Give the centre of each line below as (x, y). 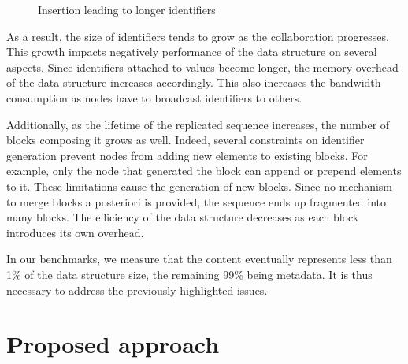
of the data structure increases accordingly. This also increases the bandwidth (194, 82)
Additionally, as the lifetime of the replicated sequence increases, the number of (198, 124)
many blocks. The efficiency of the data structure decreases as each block (183, 217)
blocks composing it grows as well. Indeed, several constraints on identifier (185, 140)
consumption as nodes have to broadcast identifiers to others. (154, 97)
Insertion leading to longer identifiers (127, 9)
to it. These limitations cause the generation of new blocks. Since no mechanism (199, 186)
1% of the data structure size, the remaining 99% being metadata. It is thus (189, 274)
